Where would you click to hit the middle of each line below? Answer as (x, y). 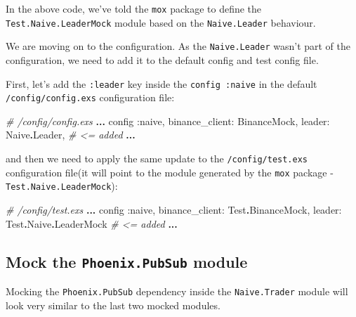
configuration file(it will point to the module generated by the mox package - (170, 172)
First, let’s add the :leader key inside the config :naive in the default (161, 83)
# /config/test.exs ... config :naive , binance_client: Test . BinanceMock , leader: (174, 210)
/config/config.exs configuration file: (90, 97)
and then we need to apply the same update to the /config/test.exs (157, 158)
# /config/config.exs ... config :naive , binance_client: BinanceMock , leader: (168, 121)
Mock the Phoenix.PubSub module (127, 261)
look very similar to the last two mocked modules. (113, 305)
